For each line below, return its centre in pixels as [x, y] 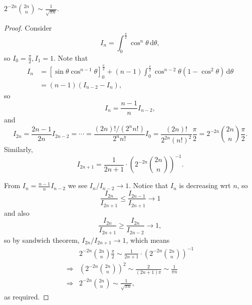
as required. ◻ [27, 296]
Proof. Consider [28, 27]
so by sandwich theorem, [42, 240]
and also [17, 212]
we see [78, 185]
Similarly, [19, 149]
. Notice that [149, 185]
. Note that [71, 57]
